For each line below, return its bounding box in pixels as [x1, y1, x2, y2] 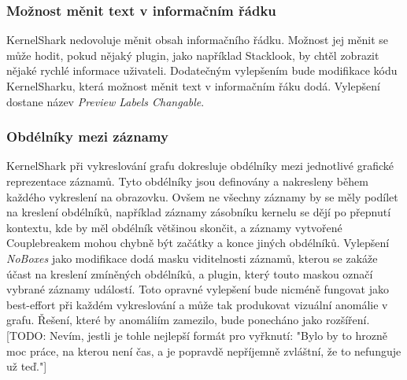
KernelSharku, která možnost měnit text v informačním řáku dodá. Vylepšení [6, 78, 380, 94]
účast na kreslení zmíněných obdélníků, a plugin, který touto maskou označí [6, 265, 373, 282]
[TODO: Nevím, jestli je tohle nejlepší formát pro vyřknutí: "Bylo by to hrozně [6, 327, 387, 343]
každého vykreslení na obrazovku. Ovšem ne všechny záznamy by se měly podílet [6, 188, 398, 205]
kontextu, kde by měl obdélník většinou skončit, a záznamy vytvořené [6, 219, 342, 235]
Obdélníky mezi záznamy [6, 127, 168, 146]
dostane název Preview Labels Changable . [6, 93, 205, 109]
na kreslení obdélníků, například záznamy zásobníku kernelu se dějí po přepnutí [6, 204, 391, 220]
